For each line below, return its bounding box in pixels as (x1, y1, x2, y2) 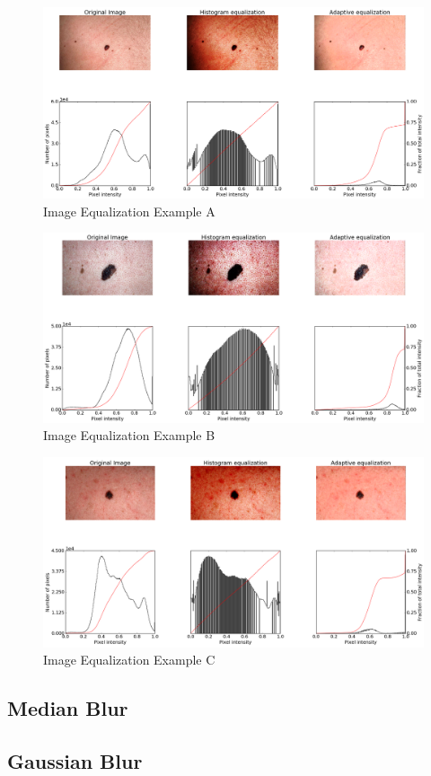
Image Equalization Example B (43, 426, 215, 445)
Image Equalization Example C (43, 650, 215, 669)
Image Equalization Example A (43, 201, 215, 220)
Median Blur (7, 694, 128, 722)
